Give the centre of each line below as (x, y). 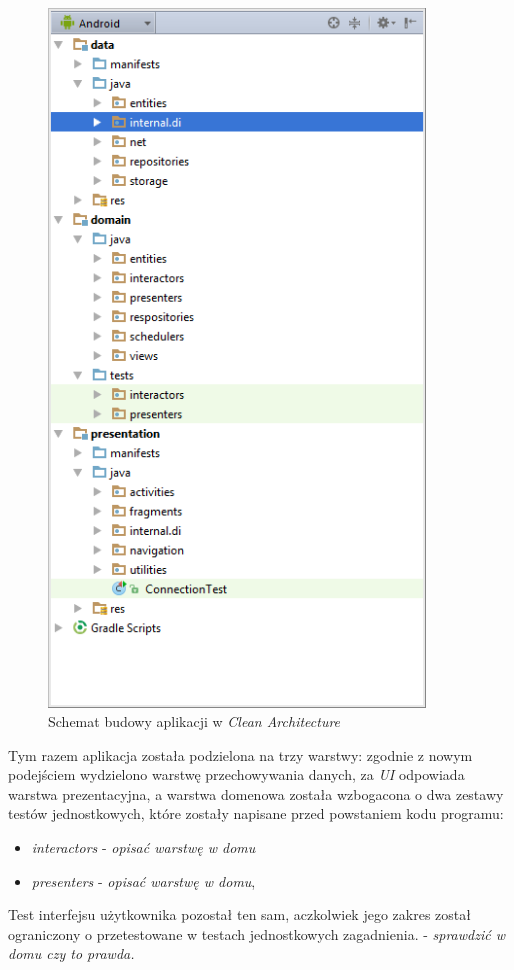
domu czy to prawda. (71, 953)
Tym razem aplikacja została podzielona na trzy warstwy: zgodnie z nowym (240, 754)
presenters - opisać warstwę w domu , (143, 880)
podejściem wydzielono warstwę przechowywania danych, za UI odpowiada (236, 774)
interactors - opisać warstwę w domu (143, 847)
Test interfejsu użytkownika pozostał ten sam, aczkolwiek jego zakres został (239, 914)
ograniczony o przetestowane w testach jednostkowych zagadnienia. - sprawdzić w (256, 933)
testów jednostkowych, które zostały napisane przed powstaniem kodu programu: (256, 813)
